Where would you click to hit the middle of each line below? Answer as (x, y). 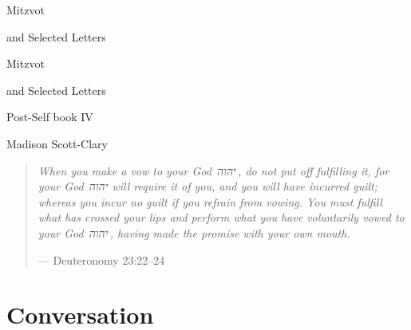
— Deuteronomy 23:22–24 (101, 259)
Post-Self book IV (50, 117)
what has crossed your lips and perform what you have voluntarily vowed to (221, 217)
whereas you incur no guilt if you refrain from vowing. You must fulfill (210, 201)
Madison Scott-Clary (57, 143)
